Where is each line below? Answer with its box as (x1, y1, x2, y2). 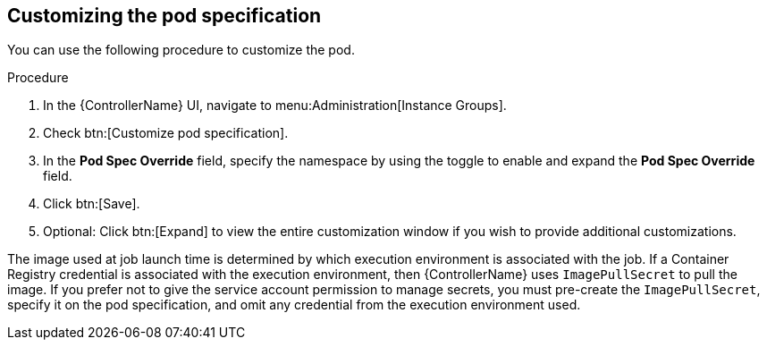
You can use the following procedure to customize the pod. (7, 42, 355, 58)
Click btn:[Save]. (43, 196, 140, 212)
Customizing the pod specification (7, 4, 322, 27)
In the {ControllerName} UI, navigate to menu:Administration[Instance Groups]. (43, 97, 507, 114)
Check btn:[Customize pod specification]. (43, 125, 289, 141)
